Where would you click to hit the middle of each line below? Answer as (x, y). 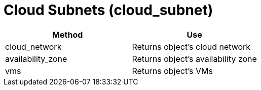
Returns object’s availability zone (194, 59)
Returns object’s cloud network (191, 47)
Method (68, 34)
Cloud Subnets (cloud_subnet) (108, 10)
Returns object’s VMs (172, 71)
